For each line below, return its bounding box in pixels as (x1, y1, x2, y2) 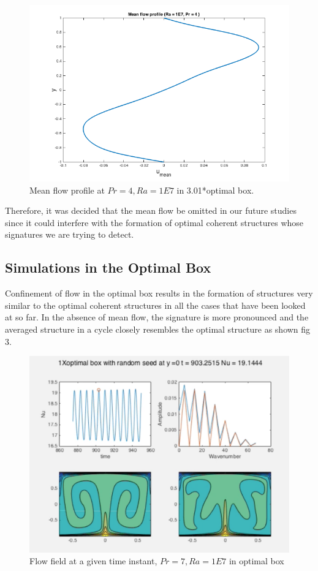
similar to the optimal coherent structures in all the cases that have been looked (5, 298, 306, 311)
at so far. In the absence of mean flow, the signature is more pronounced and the (5, 311, 309, 323)
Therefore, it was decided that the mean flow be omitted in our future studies (5, 204, 297, 217)
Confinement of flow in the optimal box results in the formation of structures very (5, 287, 313, 300)
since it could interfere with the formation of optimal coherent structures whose (5, 216, 304, 229)
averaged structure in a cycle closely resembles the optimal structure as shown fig (5, 323, 311, 336)
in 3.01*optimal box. (176, 183, 254, 196)
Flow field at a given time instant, (29, 554, 157, 567)
